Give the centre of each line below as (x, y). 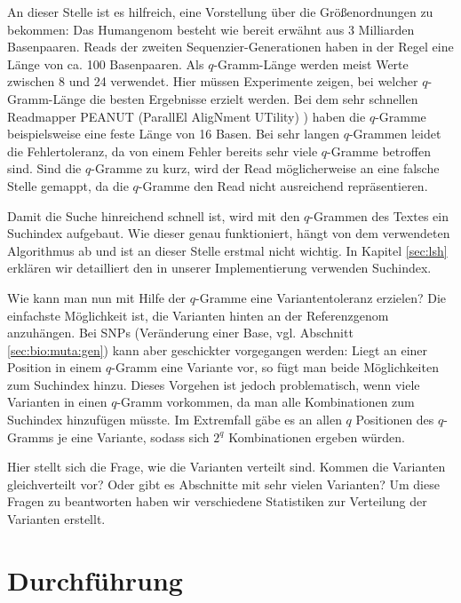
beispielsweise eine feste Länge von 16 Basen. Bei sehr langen (173, 134)
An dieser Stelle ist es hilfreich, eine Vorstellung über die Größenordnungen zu (220, 12)
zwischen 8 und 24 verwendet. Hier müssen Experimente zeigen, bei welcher (213, 81)
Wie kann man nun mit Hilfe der (97, 297)
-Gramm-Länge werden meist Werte (311, 63)
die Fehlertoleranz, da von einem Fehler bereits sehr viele (163, 151)
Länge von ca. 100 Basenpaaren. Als (106, 63)
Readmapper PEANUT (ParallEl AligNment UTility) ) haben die (187, 116)
